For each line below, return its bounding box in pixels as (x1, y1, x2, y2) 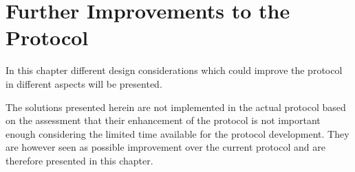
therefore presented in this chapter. (6, 153, 153, 167)
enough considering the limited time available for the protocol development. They (6, 126, 349, 140)
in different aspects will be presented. (6, 76, 162, 90)
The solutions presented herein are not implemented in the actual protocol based (6, 99, 346, 114)
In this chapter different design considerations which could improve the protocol (6, 63, 343, 77)
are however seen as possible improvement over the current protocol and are (6, 140, 325, 154)
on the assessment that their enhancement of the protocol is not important (6, 113, 321, 127)
